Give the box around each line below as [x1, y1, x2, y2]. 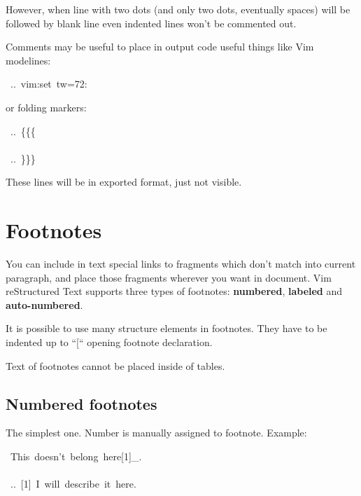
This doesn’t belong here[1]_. [10, 449, 142, 464]
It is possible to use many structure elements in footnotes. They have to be [6, 321, 327, 336]
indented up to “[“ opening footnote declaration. [6, 335, 213, 350]
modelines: [6, 53, 51, 67]
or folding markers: [6, 99, 87, 114]
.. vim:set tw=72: [10, 76, 87, 91]
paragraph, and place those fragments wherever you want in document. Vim [6, 270, 332, 284]
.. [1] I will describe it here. [10, 476, 136, 491]
